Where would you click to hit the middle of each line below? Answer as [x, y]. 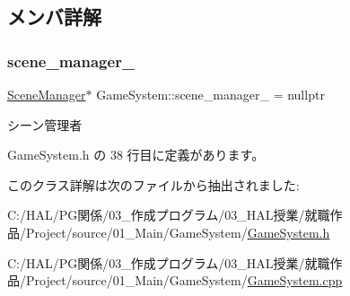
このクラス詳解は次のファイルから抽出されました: [153, 184]
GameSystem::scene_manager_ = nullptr [210, 94]
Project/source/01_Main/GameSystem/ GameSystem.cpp [184, 280]
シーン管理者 [45, 124]
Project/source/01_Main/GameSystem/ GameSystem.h [178, 232]
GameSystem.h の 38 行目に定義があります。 [136, 155]
